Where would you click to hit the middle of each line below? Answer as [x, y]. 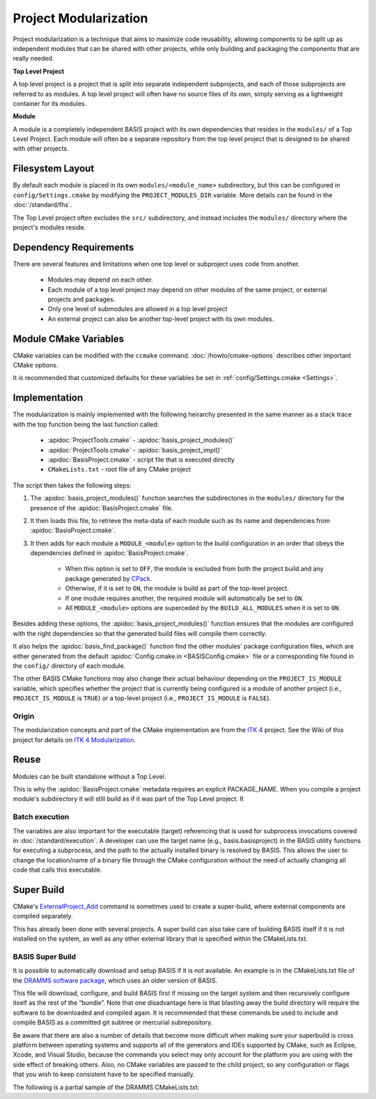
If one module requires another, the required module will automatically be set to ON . [185, 598]
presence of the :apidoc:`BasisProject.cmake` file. [102, 508]
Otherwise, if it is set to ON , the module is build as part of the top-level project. [177, 589]
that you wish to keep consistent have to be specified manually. [104, 1075]
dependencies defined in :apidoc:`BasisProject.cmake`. [109, 553]
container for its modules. [50, 103]
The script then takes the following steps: [72, 485]
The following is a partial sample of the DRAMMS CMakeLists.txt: [106, 1087]
